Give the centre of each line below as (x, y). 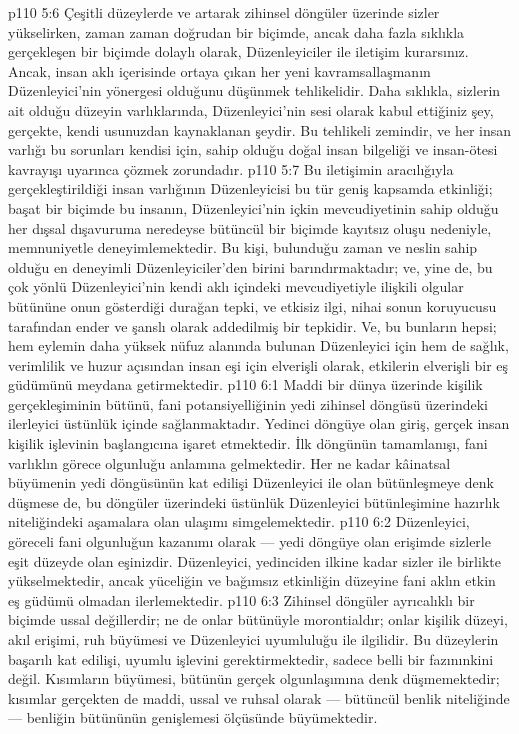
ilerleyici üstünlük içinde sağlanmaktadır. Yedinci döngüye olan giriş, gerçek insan (259, 423)
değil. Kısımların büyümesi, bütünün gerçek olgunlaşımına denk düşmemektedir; (254, 678)
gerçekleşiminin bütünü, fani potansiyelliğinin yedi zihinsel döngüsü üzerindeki (248, 403)
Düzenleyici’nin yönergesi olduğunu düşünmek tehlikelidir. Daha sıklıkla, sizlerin (254, 90)
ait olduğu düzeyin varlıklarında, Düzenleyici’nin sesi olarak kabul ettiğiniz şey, (251, 109)
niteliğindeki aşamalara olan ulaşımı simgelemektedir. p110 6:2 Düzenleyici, (239, 521)
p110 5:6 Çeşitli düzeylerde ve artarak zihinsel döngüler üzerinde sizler (224, 12)
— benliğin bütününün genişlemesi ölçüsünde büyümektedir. (193, 717)
